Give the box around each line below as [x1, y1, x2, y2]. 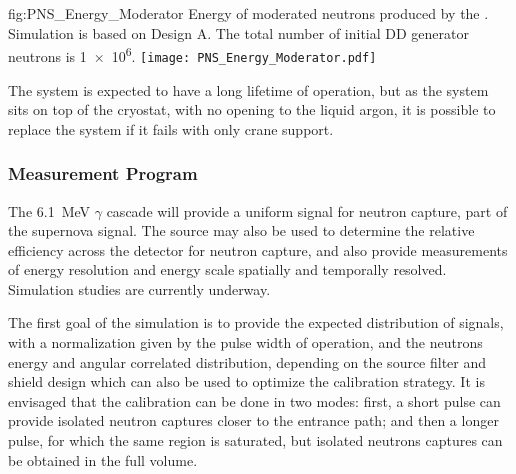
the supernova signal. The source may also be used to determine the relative [8, 220, 475, 241]
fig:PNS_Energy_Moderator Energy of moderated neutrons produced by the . [8, 3, 489, 23]
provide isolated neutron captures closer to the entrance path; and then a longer [8, 410, 499, 431]
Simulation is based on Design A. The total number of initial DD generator [8, 22, 470, 43]
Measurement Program [8, 161, 198, 186]
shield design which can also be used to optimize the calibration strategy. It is [8, 371, 485, 392]
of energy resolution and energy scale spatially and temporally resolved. [8, 259, 447, 280]
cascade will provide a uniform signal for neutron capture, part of [106, 200, 508, 221]
